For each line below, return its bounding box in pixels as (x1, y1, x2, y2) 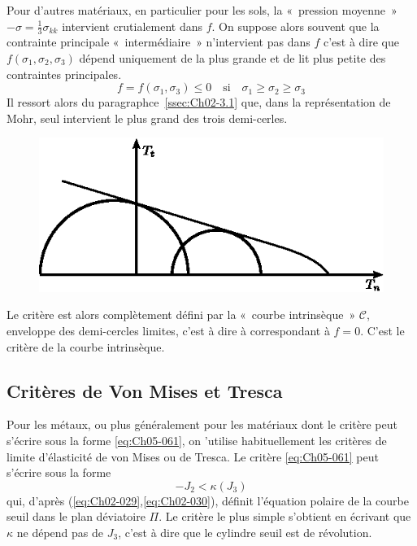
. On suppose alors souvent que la (211, 17, 380, 34)
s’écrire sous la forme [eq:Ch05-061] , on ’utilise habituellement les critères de (7, 432, 387, 448)
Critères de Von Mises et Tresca (7, 378, 283, 403)
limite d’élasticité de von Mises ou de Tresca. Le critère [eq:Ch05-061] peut (7, 448, 379, 465)
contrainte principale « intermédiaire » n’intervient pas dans (7, 33, 311, 50)
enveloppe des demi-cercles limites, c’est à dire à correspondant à (7, 322, 330, 339)
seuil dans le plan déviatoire (7, 508, 146, 525)
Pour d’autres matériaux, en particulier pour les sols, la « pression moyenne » (7, 2, 397, 18)
